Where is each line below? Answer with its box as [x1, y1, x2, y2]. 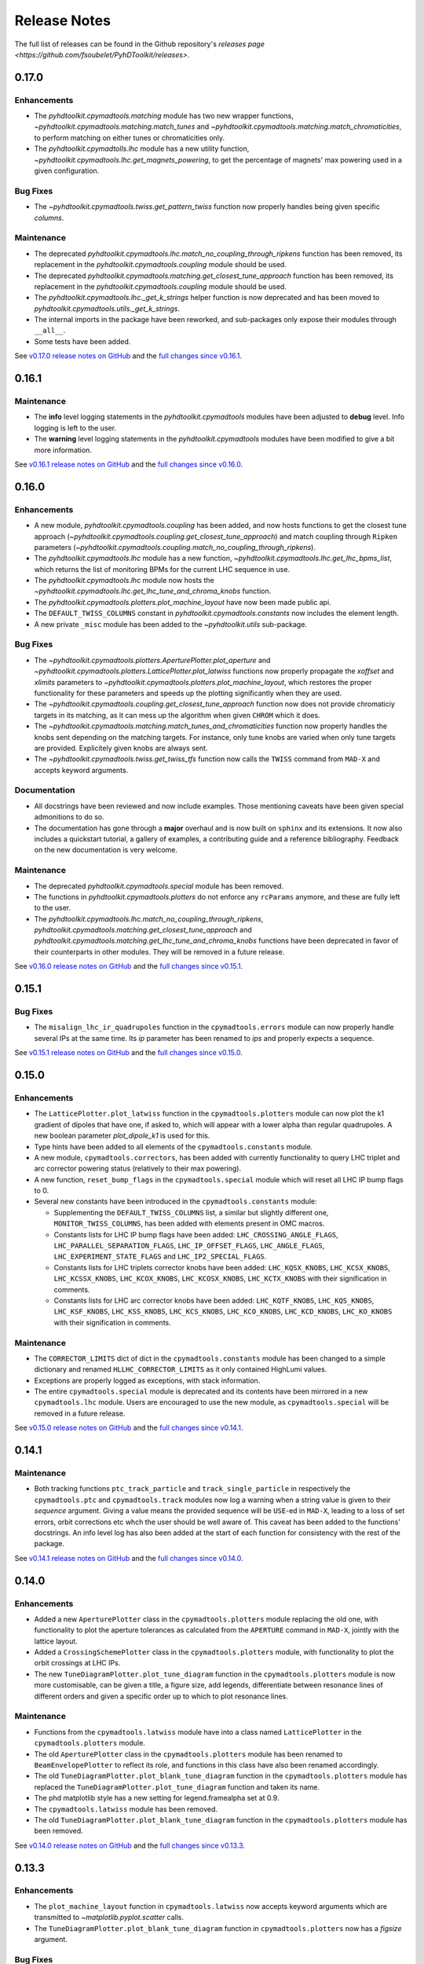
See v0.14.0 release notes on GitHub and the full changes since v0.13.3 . [14, 1841, 245, 1850]
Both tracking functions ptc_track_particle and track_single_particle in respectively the [34, 1484, 351, 1493]
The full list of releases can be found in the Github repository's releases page [14, 39, 265, 49]
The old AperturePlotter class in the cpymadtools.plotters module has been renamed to [34, 1749, 343, 1759]
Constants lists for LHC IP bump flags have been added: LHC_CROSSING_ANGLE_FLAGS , [53, 1229, 339, 1239]
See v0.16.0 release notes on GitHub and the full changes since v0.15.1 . [14, 962, 243, 971]
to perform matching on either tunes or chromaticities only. [34, 133, 225, 142]
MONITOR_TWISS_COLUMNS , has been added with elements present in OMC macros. [53, 1218, 325, 1229]
